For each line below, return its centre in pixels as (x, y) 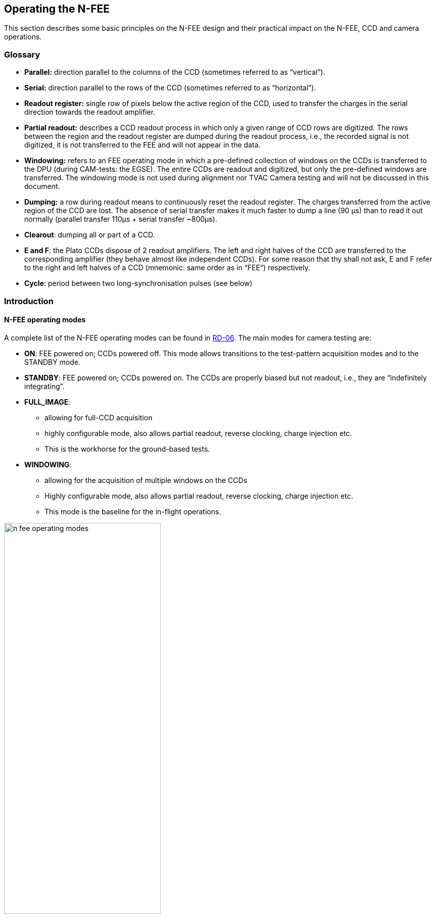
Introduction (29, 301)
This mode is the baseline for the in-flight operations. (133, 511)
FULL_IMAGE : (47, 402)
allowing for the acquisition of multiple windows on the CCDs (146, 480)
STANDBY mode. (53, 362)
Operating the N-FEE (57, 9)
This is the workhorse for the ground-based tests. (127, 449)
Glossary (22, 54)
